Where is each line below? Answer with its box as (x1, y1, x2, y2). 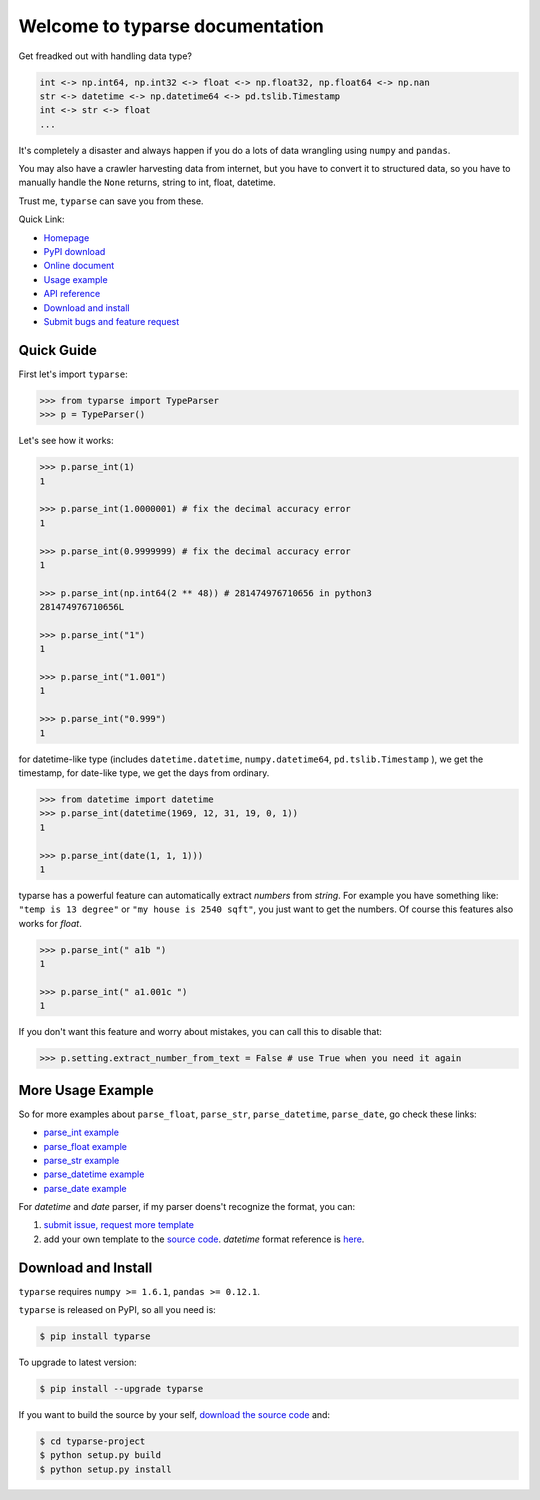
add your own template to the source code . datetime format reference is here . (43, 1233, 365, 1245)
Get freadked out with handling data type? (18, 50, 193, 62)
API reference (43, 288, 101, 300)
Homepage (43, 231, 90, 244)
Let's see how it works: (18, 435, 114, 447)
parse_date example (43, 1182, 127, 1194)
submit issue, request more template (43, 1219, 195, 1231)
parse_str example (43, 1154, 120, 1166)
